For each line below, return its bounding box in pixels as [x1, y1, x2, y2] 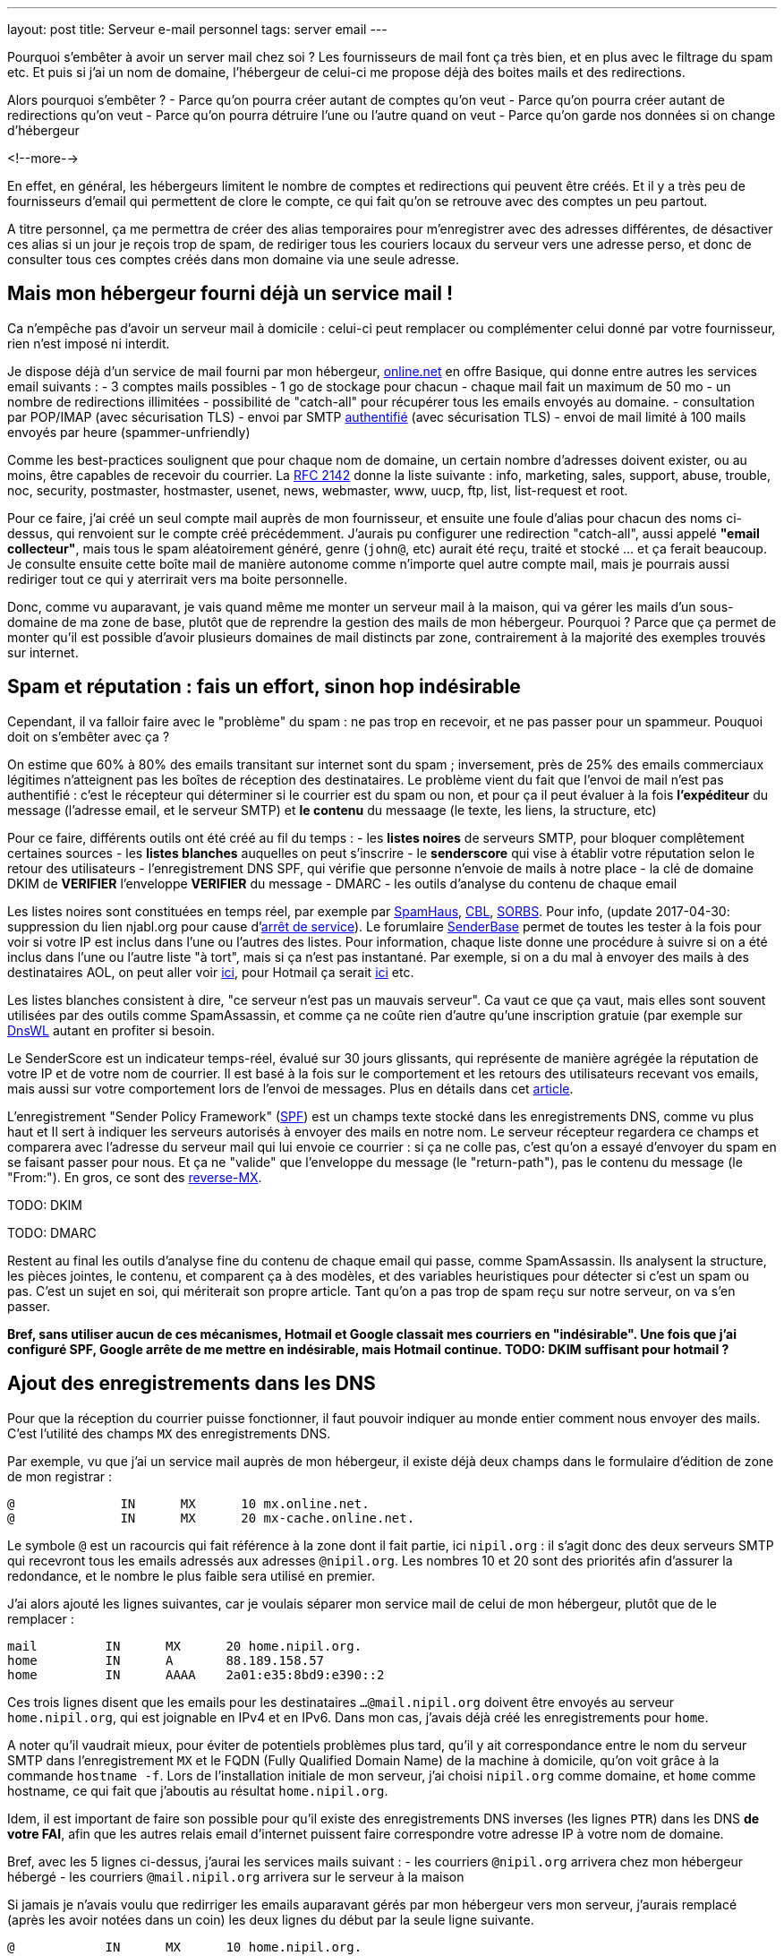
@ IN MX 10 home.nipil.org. [7, 1939, 362, 1954]
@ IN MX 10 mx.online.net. [7, 1496, 370, 1511]
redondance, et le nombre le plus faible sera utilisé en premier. [7, 1567, 375, 1583]
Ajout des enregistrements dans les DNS [7, 1372, 376, 1395]
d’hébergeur [7, 123, 80, 138]
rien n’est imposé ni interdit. [7, 335, 170, 351]
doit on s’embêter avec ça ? [7, 728, 170, 744]
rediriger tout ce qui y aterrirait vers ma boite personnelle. [7, 570, 348, 587]
